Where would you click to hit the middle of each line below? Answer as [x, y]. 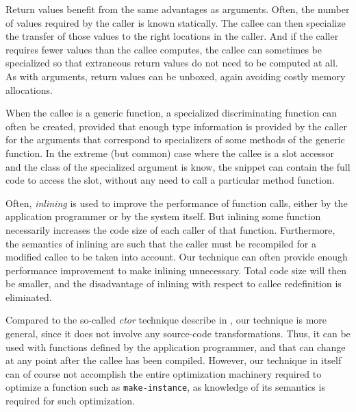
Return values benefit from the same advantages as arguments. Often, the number [178, 9]
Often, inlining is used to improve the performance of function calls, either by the [177, 203]
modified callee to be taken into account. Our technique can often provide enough [177, 257]
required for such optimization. [70, 401]
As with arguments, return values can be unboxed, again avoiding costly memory [176, 76]
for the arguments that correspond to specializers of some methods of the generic [175, 140]
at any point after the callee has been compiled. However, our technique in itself [174, 360]
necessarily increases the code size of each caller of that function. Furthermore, [170, 229]
